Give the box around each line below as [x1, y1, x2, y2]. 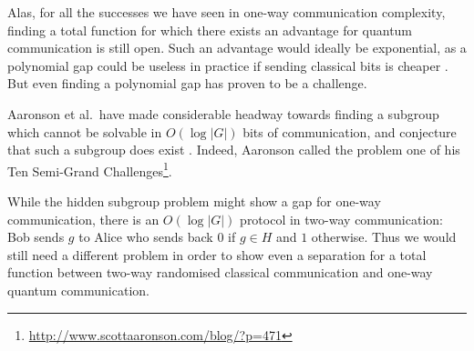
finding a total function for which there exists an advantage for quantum [7, 20, 413, 39]
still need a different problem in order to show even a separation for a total [7, 245, 427, 264]
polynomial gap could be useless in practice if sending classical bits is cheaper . [7, 55, 448, 75]
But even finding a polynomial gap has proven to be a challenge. [7, 74, 367, 93]
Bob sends [7, 227, 65, 246]
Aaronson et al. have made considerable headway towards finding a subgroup [7, 104, 439, 123]
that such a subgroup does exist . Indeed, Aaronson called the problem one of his [7, 140, 460, 159]
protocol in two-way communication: [240, 209, 443, 228]
